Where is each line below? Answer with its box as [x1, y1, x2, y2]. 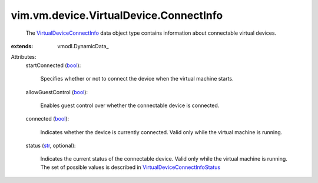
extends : [11, 42, 34, 49]
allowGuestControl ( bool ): [25, 88, 88, 95]
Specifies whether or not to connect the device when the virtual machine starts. [40, 75, 234, 82]
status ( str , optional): [25, 142, 76, 149]
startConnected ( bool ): [25, 62, 81, 69]
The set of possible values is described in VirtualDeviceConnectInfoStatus [40, 164, 221, 171]
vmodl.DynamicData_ [57, 42, 109, 49]
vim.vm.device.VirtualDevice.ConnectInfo [11, 9, 223, 22]
